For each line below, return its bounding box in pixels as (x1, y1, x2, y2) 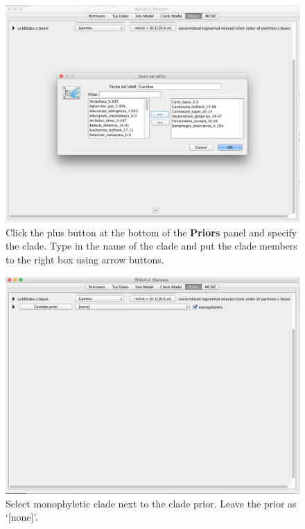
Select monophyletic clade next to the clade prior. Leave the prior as (6, 496, 297, 510)
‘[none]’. (6, 510, 38, 524)
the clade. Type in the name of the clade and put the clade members (6, 238, 297, 253)
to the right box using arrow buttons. (6, 252, 164, 266)
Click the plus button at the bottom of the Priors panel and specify (6, 225, 297, 239)
